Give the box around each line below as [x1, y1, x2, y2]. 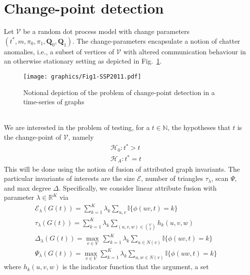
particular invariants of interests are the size [4, 173, 135, 183]
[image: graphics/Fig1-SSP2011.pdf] [23, 73, 141, 80]
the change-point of [4, 131, 62, 142]
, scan [211, 173, 229, 183]
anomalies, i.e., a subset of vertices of [4, 46, 114, 56]
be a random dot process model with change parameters [23, 26, 190, 36]
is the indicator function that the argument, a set [62, 261, 209, 272]
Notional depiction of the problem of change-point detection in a [23, 87, 215, 97]
